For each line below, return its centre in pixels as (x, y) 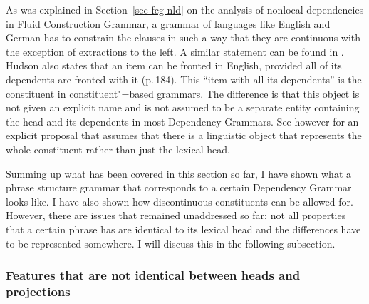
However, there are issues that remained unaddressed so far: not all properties (176, 215)
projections (38, 291)
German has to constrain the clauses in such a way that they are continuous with (183, 37)
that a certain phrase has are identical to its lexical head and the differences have (183, 229)
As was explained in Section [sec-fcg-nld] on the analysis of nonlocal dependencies (185, 9)
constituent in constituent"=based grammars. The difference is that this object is (183, 93)
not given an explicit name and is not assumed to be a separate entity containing (183, 107)
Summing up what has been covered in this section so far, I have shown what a (178, 173)
